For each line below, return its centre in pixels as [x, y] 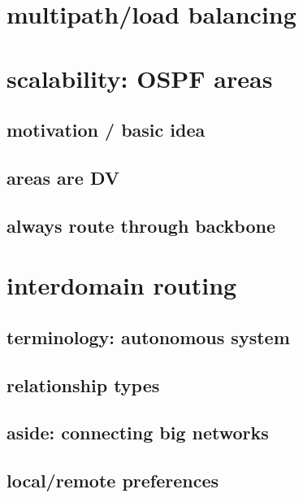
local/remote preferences [113, 481]
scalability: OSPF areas [140, 78]
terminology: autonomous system [148, 336]
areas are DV [63, 177]
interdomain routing [122, 285]
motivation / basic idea [106, 130]
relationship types [83, 384]
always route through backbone [141, 225]
